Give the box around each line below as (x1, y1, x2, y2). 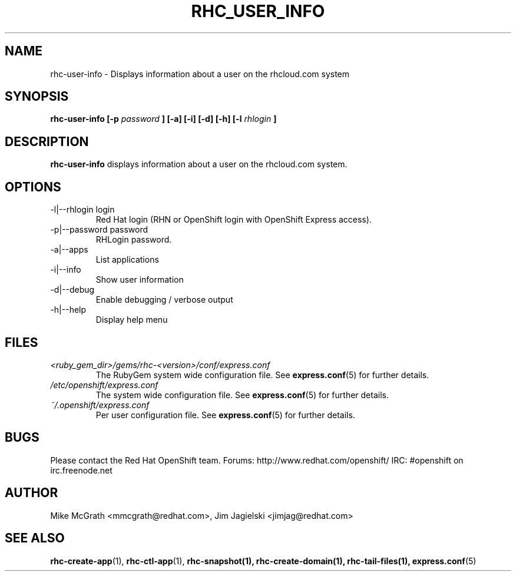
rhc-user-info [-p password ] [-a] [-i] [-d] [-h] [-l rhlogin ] (50, 114, 277, 124)
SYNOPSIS (5, 89, 69, 104)
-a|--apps (50, 244, 88, 255)
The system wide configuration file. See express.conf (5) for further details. (95, 389, 389, 400)
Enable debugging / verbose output (95, 294, 233, 305)
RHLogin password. (95, 234, 172, 245)
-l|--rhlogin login (50, 204, 115, 215)
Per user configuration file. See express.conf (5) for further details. (95, 409, 355, 420)
